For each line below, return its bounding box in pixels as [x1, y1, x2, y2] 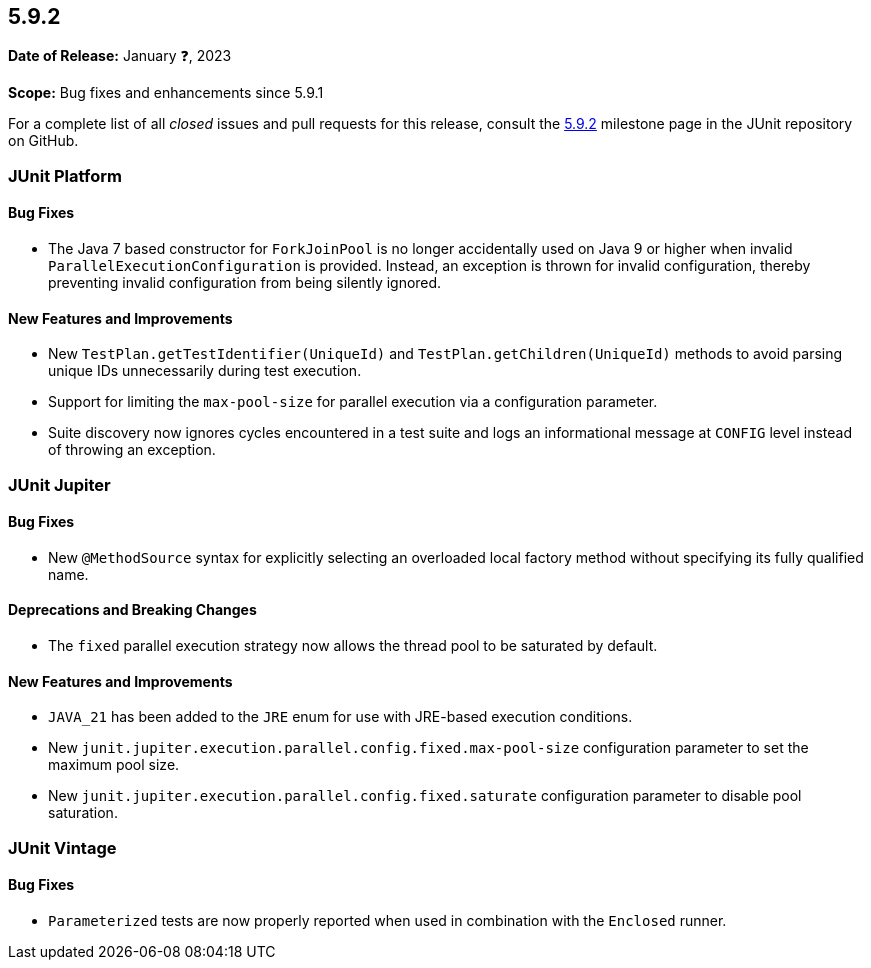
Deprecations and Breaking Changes [8, 601, 257, 619]
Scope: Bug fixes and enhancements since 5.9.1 [8, 84, 324, 102]
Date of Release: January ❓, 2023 [8, 47, 232, 65]
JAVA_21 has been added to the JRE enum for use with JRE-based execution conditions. [48, 708, 633, 726]
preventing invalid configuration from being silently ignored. [48, 274, 442, 292]
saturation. [48, 804, 118, 822]
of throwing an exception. [48, 441, 216, 459]
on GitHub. [8, 132, 79, 150]
